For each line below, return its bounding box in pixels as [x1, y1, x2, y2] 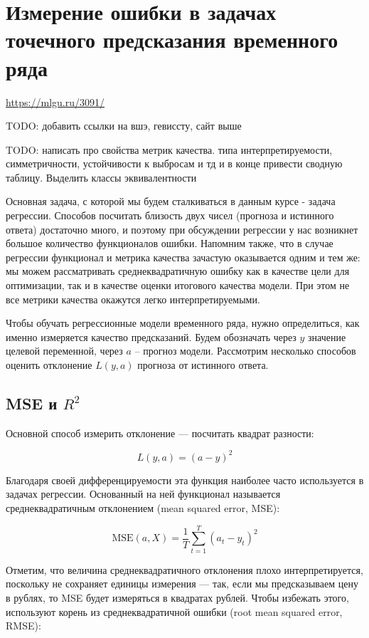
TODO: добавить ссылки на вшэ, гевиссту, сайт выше [6, 118, 242, 133]
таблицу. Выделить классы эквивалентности [6, 169, 197, 184]
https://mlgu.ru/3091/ [6, 94, 105, 109]
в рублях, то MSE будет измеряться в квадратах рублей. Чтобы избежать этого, [6, 590, 349, 605]
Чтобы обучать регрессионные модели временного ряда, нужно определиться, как [6, 315, 360, 330]
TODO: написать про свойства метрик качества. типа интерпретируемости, [6, 142, 333, 157]
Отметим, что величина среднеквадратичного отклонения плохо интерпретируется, [6, 562, 363, 577]
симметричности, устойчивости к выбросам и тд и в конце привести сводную [6, 156, 343, 171]
